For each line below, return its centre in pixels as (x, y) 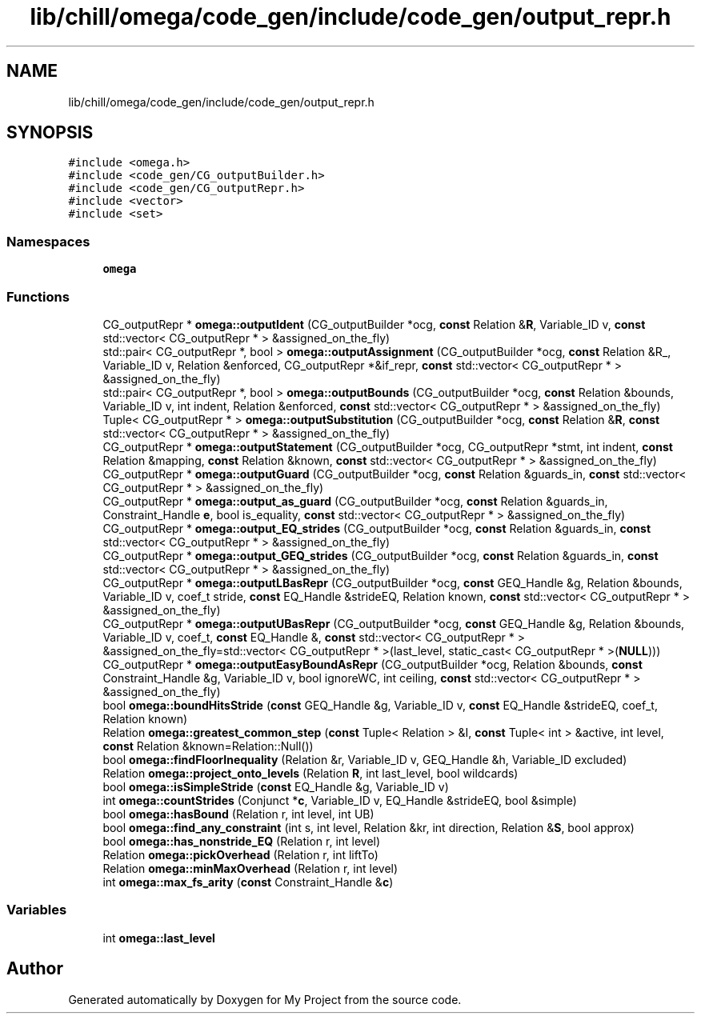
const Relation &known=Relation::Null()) (208, 746)
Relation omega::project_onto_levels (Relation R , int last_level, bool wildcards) (310, 773)
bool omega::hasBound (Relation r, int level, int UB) (238, 814)
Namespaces (48, 241)
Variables (37, 910)
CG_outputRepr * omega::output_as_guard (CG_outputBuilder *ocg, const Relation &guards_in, (355, 501)
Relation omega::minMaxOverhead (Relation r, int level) (250, 868)
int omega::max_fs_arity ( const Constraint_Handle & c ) (248, 882)
